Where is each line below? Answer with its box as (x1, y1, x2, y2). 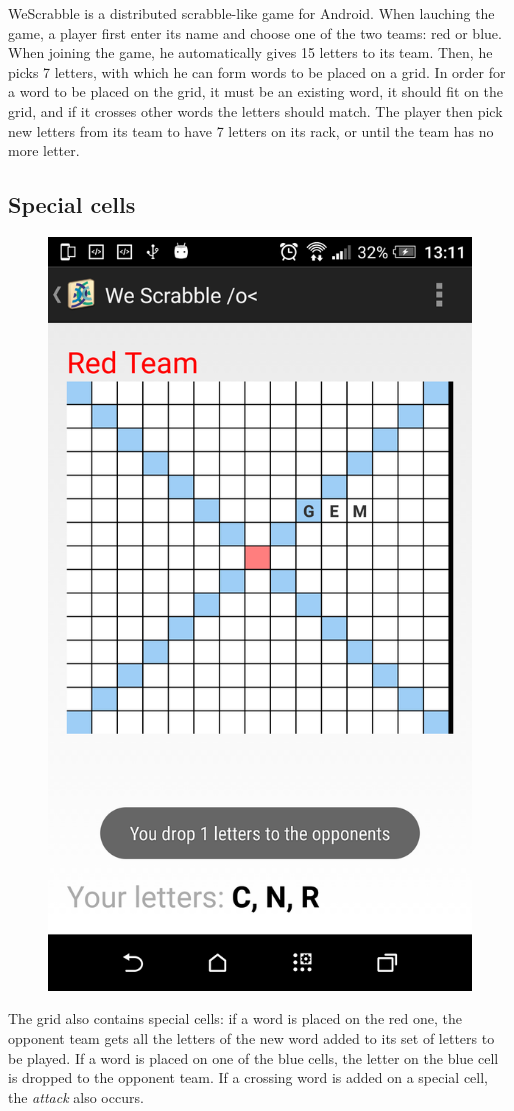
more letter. (8, 140, 80, 161)
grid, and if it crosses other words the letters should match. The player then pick (8, 100, 503, 121)
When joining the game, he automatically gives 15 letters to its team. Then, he (8, 42, 493, 63)
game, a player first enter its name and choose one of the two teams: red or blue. (8, 22, 502, 43)
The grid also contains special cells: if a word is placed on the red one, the (8, 1008, 462, 1029)
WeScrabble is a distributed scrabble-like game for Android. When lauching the (8, 3, 495, 23)
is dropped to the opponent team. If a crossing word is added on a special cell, (8, 1067, 488, 1088)
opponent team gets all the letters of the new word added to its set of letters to (8, 1027, 495, 1048)
